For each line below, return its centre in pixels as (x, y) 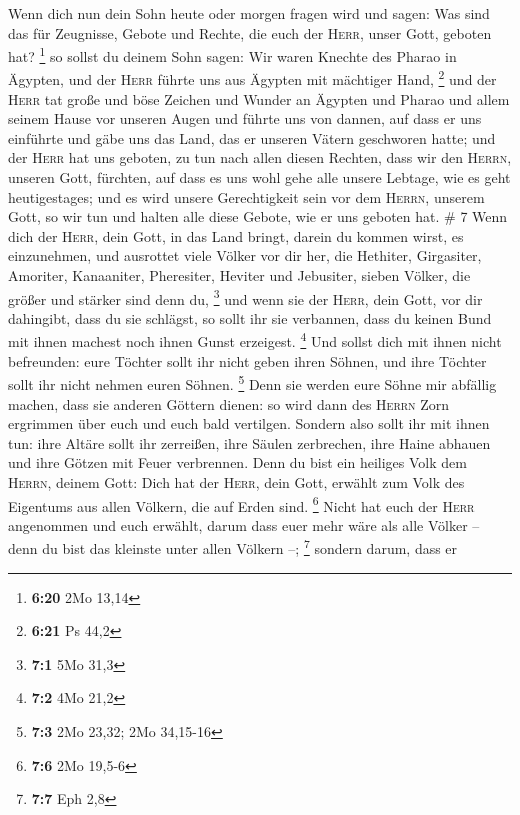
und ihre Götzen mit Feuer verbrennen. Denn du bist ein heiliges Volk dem (237, 462)
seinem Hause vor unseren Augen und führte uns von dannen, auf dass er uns (245, 118)
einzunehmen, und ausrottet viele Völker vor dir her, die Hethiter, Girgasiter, (245, 255)
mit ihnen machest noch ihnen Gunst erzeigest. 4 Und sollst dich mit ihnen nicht (255, 340)
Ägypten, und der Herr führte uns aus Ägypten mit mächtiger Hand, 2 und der (252, 78)
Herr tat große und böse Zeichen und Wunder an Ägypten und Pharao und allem (259, 98)
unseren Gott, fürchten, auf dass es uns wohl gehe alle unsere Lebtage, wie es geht (259, 177)
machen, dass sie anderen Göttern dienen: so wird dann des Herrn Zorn (229, 403)
